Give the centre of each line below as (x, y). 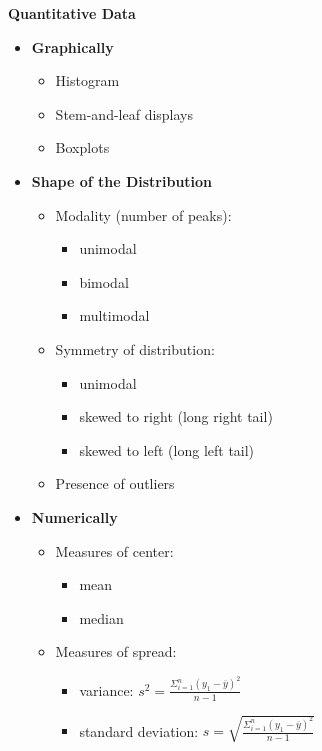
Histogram (87, 80)
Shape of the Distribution (122, 180)
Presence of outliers (115, 483)
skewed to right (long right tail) (176, 416)
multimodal (114, 315)
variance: (106, 689)
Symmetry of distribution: (135, 348)
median (101, 617)
